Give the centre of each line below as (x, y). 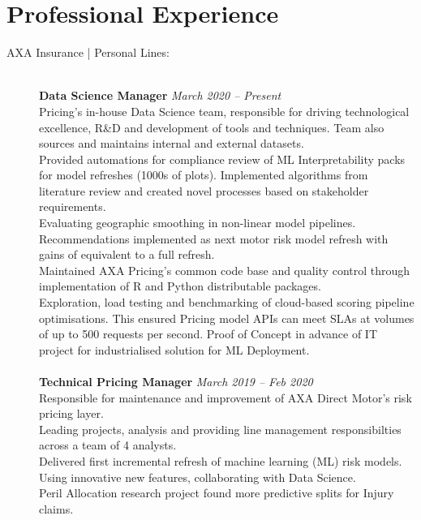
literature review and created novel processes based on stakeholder (204, 190)
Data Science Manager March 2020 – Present (160, 95)
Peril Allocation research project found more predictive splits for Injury (217, 493)
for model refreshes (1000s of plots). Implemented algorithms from (204, 175)
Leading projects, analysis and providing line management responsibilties (220, 429)
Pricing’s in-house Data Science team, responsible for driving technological (224, 111)
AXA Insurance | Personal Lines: (88, 52)
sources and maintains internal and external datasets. (172, 143)
